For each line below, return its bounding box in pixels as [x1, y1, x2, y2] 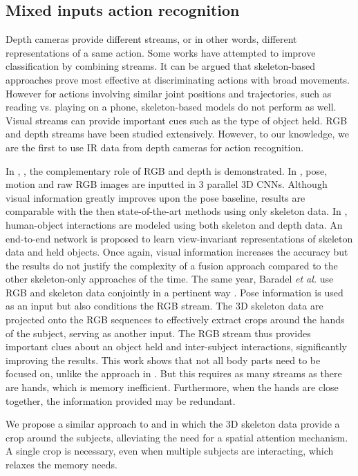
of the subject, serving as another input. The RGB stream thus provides [6, 325, 311, 340]
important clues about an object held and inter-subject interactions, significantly [6, 339, 347, 354]
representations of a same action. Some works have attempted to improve [6, 45, 316, 59]
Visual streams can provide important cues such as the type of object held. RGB [6, 113, 348, 127]
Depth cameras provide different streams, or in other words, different [6, 32, 297, 46]
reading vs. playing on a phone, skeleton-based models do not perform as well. [6, 99, 337, 114]
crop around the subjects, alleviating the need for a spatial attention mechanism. [6, 430, 348, 444]
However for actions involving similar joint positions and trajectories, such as [6, 86, 332, 100]
